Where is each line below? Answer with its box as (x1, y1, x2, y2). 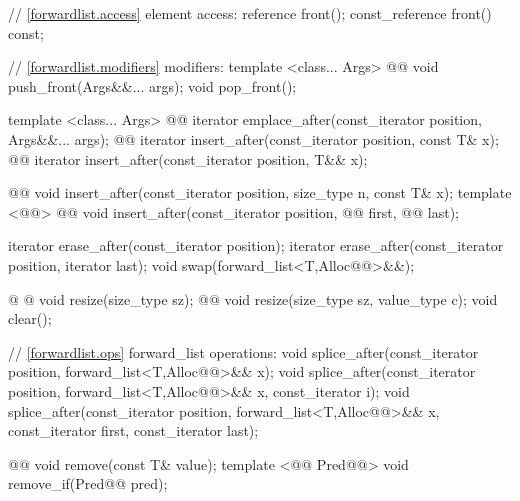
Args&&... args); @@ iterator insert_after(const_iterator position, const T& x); (8, 128, 499, 149)
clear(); (8, 308, 52, 329)
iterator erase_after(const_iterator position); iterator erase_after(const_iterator (8, 235, 504, 256)
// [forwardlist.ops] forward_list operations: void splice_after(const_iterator (8, 341, 479, 362)
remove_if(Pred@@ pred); (8, 473, 168, 494)
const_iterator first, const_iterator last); (8, 420, 259, 441)
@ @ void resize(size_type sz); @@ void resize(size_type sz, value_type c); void (8, 288, 498, 309)
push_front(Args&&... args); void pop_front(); (8, 75, 297, 96)
